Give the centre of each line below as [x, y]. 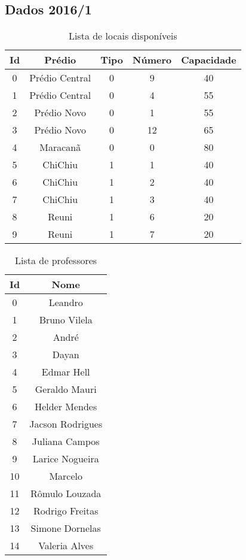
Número [152, 60]
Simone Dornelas [66, 528]
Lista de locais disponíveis [123, 36]
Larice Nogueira [66, 459]
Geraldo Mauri [66, 389]
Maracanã [60, 147]
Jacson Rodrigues [66, 424]
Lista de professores [56, 261]
